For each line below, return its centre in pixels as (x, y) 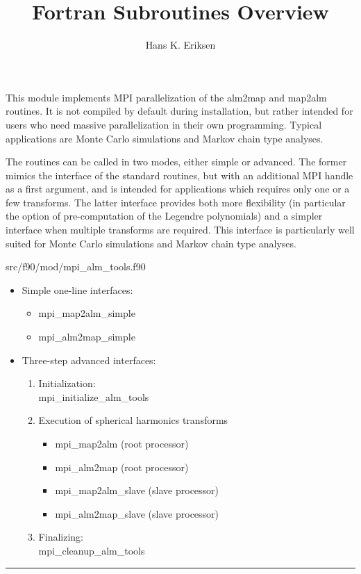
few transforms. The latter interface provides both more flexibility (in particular (176, 202)
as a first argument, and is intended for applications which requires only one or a (178, 189)
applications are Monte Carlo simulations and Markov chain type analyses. (165, 138)
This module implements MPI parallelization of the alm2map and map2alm (166, 97)
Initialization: (67, 383)
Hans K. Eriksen (180, 45)
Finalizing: (61, 537)
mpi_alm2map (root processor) (122, 467)
